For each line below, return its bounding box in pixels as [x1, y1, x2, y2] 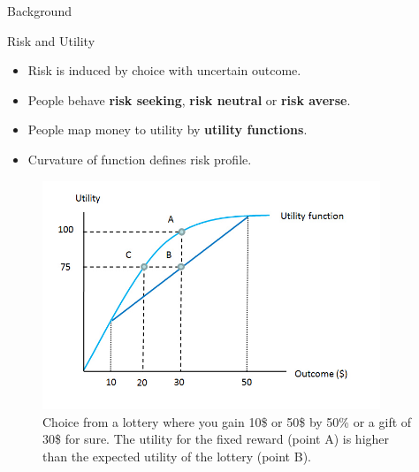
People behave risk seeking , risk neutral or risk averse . [27, 90, 351, 109]
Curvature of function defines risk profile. [27, 149, 252, 168]
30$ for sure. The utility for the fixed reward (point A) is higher [42, 430, 390, 448]
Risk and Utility [7, 31, 95, 49]
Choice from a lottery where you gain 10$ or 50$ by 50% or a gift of [42, 412, 412, 430]
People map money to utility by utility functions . [27, 120, 308, 139]
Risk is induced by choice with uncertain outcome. [27, 61, 301, 80]
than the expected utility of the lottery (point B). [42, 446, 311, 465]
